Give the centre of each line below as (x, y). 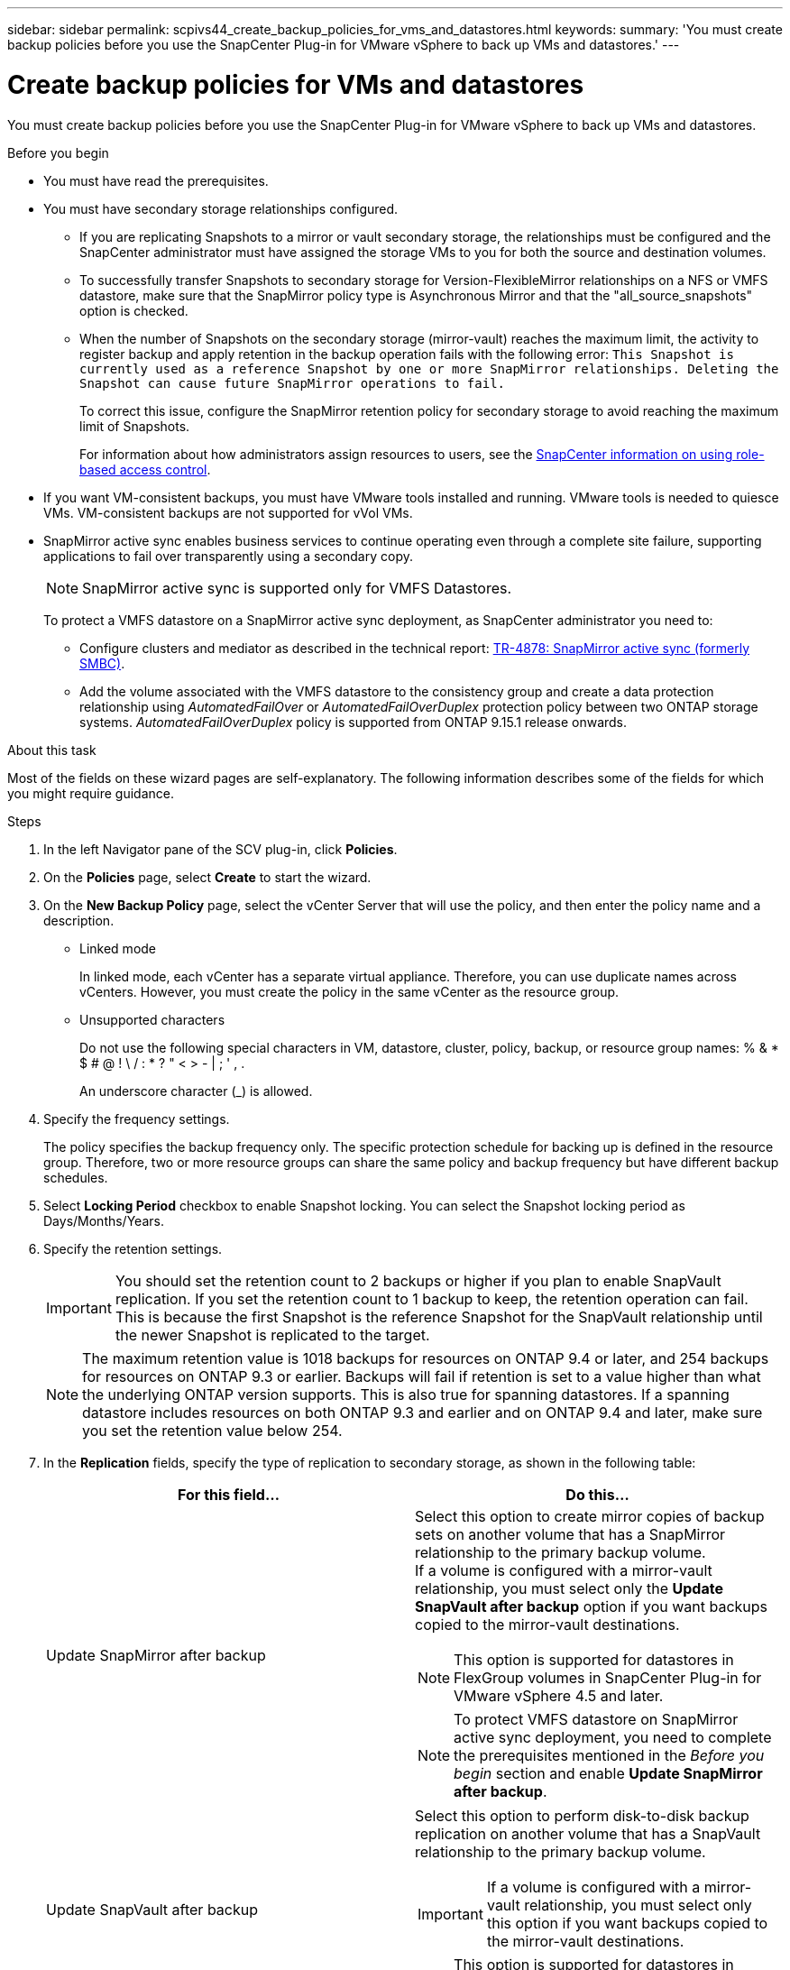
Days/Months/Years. (104, 1220)
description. (79, 920)
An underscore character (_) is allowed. (196, 1091)
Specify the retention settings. (133, 1248)
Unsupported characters (152, 1019)
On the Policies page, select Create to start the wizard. (207, 877)
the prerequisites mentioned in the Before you (609, 1755)
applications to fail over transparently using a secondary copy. (228, 556)
